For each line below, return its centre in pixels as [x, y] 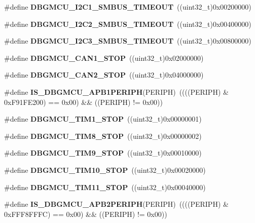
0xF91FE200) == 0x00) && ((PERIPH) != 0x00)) [83, 102]
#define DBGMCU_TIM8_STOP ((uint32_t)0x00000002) [103, 136]
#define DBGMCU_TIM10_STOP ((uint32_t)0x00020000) [105, 170]
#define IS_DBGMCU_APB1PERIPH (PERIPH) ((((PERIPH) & [116, 91]
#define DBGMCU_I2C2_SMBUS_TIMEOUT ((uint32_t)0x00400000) [128, 24]
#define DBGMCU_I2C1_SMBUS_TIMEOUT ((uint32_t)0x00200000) [128, 7]
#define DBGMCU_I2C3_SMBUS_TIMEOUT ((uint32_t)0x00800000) [128, 41]
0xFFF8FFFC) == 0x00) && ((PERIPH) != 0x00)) [86, 214]
